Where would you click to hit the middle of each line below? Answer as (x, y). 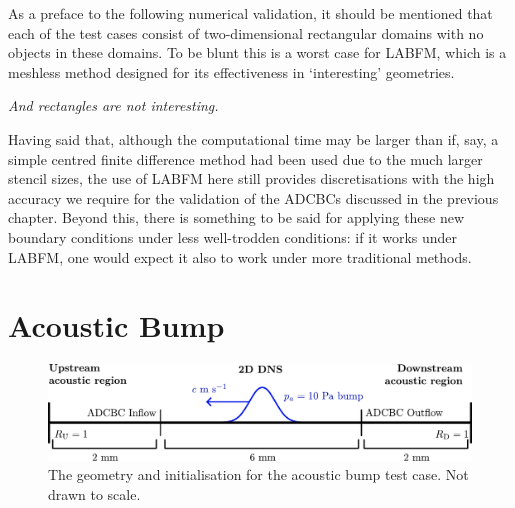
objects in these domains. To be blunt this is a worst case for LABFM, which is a (257, 52)
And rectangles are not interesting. (113, 105)
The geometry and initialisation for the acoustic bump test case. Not (258, 474)
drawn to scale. (94, 493)
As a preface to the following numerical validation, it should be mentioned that (250, 13)
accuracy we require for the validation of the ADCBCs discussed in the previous (253, 197)
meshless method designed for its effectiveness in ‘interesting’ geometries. (231, 71)
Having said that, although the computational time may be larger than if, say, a (253, 138)
